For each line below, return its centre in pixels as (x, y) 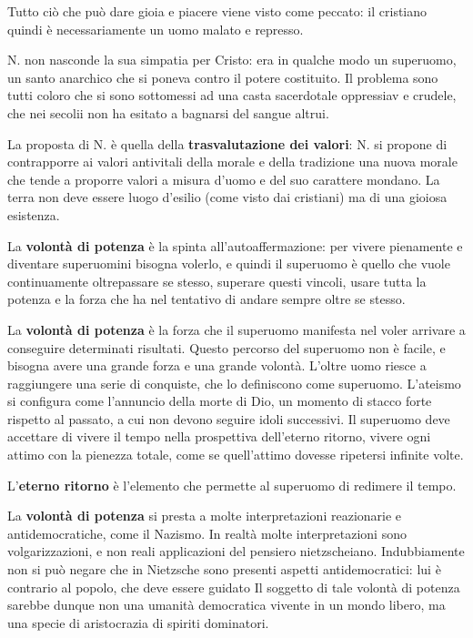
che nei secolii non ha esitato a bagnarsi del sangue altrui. (168, 112)
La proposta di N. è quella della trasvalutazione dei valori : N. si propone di (227, 143)
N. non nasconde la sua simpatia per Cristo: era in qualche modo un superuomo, (232, 60)
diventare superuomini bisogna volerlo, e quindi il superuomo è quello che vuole (229, 263)
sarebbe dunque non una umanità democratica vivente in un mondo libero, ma (226, 605)
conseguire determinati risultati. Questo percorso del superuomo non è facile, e (226, 347)
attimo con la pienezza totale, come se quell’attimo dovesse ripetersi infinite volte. (236, 455)
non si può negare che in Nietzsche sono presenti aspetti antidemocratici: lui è (224, 569)
